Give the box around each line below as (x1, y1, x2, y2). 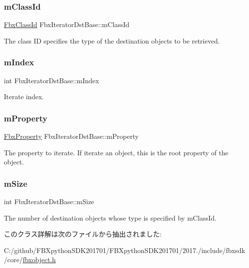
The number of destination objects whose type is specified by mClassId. (4, 212, 217, 223)
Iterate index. (4, 91, 44, 102)
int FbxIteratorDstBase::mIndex (4, 75, 99, 85)
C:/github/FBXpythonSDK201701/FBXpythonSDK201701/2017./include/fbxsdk (4, 245, 245, 255)
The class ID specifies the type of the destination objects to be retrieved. (4, 35, 220, 45)
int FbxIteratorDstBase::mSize (4, 196, 94, 207)
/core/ (4, 254, 23, 265)
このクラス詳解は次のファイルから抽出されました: (4, 229, 162, 239)
